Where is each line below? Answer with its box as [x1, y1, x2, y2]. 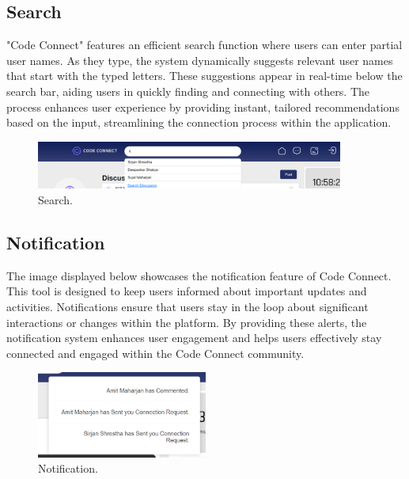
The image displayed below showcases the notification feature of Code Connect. [6, 267, 392, 283]
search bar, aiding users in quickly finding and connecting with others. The [6, 82, 370, 99]
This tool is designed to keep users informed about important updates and [6, 283, 367, 299]
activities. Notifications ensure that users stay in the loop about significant [6, 298, 369, 314]
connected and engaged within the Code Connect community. [6, 344, 305, 361]
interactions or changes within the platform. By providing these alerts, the [6, 314, 367, 330]
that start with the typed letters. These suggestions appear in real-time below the [6, 67, 403, 84]
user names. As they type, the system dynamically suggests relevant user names [6, 51, 393, 68]
